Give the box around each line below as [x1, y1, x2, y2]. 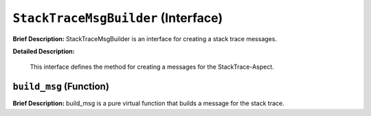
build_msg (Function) [12, 81, 110, 93]
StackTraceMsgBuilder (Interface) [12, 10, 223, 25]
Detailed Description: [12, 47, 75, 55]
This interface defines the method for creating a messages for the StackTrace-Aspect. [30, 62, 274, 71]
